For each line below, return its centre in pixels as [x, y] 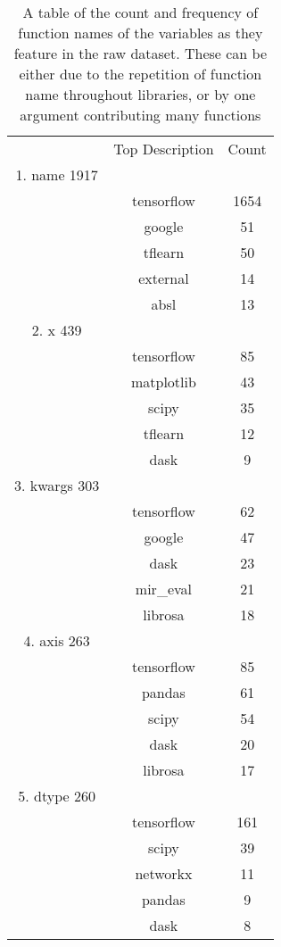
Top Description [164, 149]
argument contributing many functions [140, 115]
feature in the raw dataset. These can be [140, 53]
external [164, 278]
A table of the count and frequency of [140, 12]
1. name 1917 [57, 174]
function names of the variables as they [140, 33]
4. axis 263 [57, 640]
